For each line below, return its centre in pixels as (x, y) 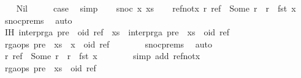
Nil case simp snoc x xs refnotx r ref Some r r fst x (156, 8)
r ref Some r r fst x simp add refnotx (102, 56)
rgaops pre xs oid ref (50, 67)
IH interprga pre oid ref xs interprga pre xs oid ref (117, 32)
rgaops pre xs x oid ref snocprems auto (109, 44)
